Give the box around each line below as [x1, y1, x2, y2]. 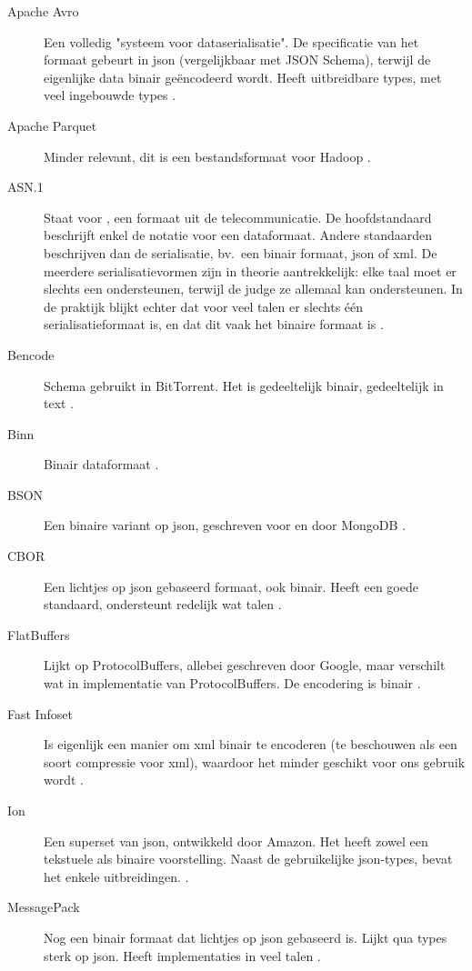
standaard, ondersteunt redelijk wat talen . [44, 595, 282, 614]
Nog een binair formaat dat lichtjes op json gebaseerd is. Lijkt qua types [44, 927, 447, 946]
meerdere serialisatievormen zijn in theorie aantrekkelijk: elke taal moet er [44, 261, 457, 280]
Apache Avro [7, 2, 79, 20]
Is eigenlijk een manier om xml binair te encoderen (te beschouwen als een [44, 735, 457, 754]
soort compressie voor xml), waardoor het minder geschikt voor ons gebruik [44, 752, 466, 771]
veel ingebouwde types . [44, 85, 176, 105]
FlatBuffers [7, 625, 70, 644]
